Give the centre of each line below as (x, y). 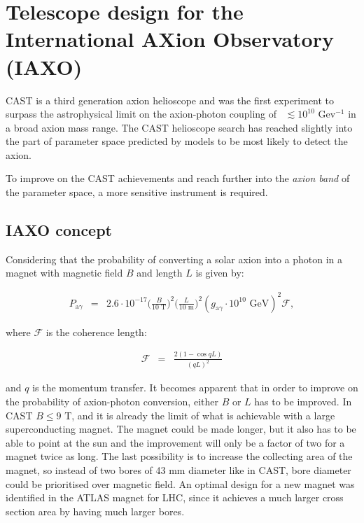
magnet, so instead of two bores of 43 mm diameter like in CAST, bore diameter (178, 469)
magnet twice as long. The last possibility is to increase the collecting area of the (179, 456)
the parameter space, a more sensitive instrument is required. (137, 192)
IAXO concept (59, 230)
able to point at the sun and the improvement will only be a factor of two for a (175, 442)
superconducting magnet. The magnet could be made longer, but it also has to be (181, 429)
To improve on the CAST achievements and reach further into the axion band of (178, 178)
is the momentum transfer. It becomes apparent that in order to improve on (195, 388)
